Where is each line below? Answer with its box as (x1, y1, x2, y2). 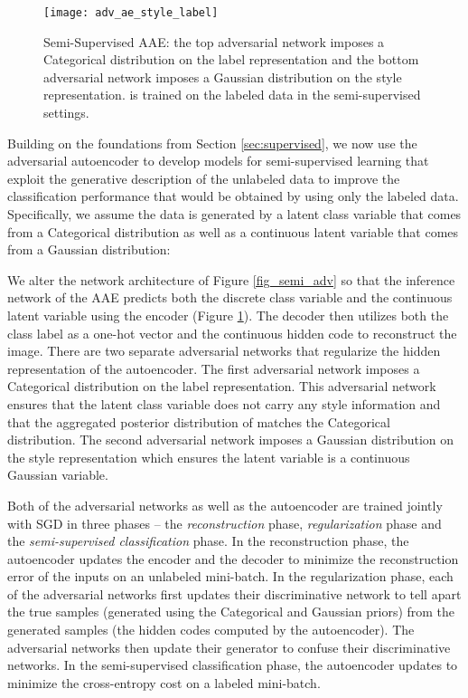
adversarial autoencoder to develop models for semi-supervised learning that (7, 151, 429, 170)
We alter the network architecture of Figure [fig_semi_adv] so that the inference (7, 270, 455, 289)
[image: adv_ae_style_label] (43, 6, 219, 19)
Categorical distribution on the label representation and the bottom (43, 50, 419, 69)
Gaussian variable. (7, 465, 108, 484)
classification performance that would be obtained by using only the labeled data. (7, 186, 459, 206)
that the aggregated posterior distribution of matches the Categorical (7, 412, 390, 431)
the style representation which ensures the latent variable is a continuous (7, 447, 410, 466)
